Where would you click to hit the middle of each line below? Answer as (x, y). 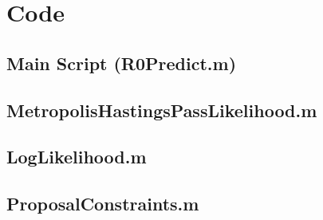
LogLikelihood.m (77, 157)
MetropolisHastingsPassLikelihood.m (162, 110)
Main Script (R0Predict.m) (122, 63)
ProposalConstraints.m (103, 204)
